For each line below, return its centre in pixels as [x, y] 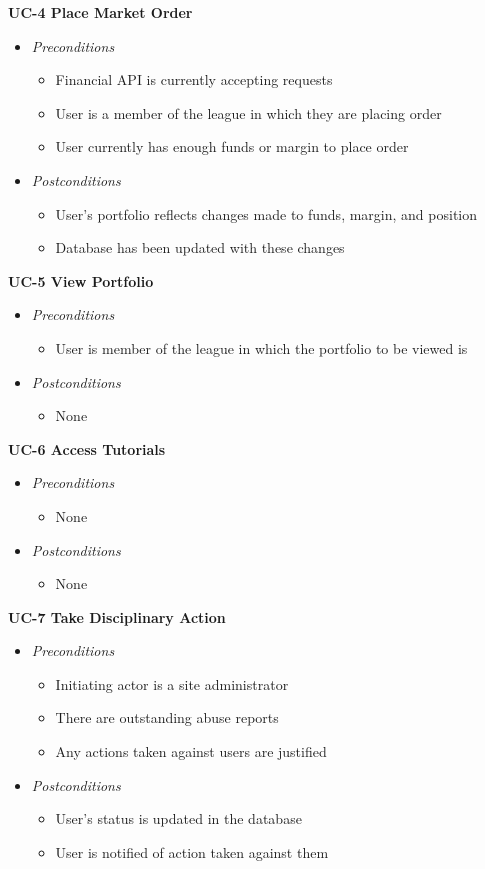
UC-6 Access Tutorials [87, 448]
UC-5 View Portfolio [81, 280]
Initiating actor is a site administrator [172, 683]
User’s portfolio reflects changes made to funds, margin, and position [266, 213]
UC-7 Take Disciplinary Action [117, 616]
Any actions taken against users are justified [191, 751]
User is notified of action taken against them [192, 851]
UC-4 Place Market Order [100, 12]
